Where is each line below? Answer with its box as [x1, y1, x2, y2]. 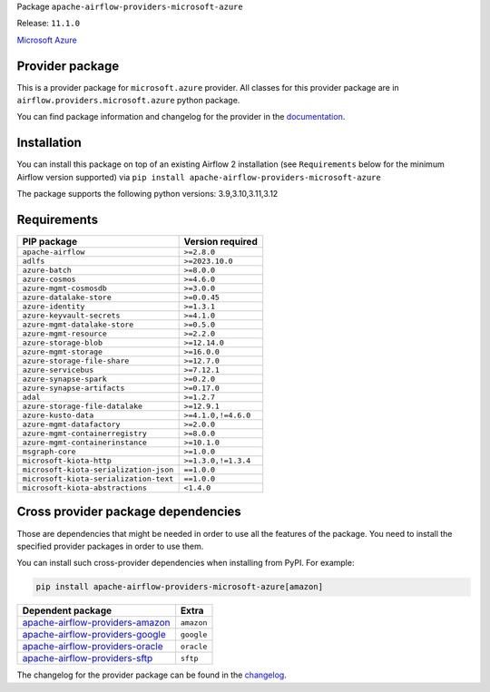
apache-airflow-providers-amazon [22, 617, 171, 629]
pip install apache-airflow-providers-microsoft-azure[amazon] [35, 581, 324, 592]
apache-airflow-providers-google [22, 629, 167, 641]
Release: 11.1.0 [16, 18, 81, 29]
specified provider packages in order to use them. [16, 541, 204, 551]
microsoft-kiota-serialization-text [22, 474, 174, 484]
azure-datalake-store [22, 293, 113, 303]
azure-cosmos [22, 275, 76, 285]
